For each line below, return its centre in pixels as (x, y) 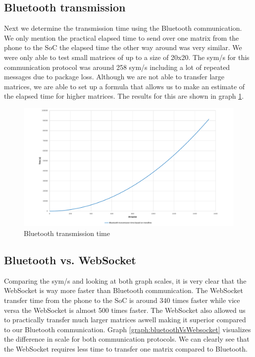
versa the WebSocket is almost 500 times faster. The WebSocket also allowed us (125, 310)
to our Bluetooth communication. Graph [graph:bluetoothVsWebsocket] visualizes (127, 329)
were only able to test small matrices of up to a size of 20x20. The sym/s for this (127, 57)
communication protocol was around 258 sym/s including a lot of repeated (117, 67)
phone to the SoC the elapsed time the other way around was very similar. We (123, 47)
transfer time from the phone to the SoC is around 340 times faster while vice (122, 300)
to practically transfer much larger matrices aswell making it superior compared (125, 320)
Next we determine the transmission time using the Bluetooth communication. (123, 28)
